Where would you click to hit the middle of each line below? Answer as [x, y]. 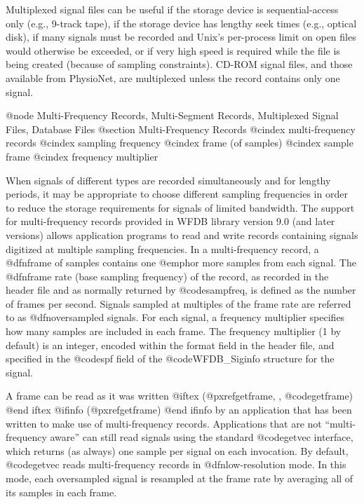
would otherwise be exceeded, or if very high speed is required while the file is [173, 50]
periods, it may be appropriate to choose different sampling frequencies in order [177, 194]
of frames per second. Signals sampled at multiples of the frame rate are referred [178, 303]
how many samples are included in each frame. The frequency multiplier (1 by [174, 331]
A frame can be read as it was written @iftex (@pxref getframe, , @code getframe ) [180, 396]
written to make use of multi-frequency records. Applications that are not [164, 423]
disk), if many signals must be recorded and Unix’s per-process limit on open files [181, 37]
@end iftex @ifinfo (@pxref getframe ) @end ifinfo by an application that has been [179, 410]
